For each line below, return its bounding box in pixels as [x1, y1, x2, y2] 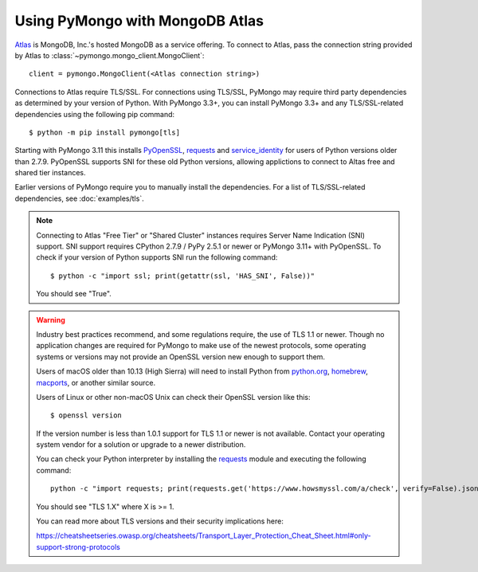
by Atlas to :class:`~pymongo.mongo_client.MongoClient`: [14, 50, 205, 60]
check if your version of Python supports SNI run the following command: [36, 253, 278, 262]
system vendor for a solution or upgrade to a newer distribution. [36, 440, 246, 449]
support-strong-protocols [36, 542, 121, 551]
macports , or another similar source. [36, 378, 155, 387]
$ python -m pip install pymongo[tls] [29, 127, 181, 137]
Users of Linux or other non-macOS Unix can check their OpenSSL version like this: [36, 392, 311, 402]
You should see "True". [36, 289, 112, 299]
